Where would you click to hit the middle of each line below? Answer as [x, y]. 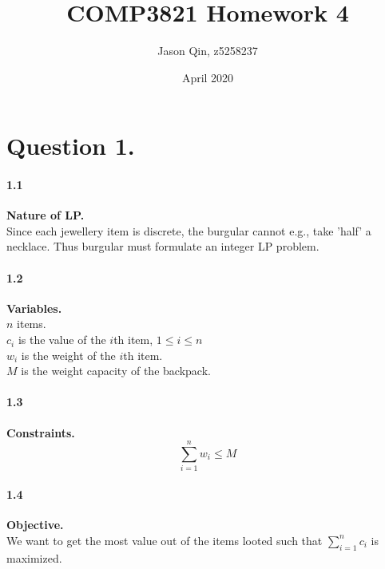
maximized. [34, 557]
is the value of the [62, 340]
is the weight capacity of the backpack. [116, 371]
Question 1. [71, 146]
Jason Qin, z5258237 [208, 51]
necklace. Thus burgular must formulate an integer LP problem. [163, 246]
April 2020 [208, 77]
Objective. [35, 525]
